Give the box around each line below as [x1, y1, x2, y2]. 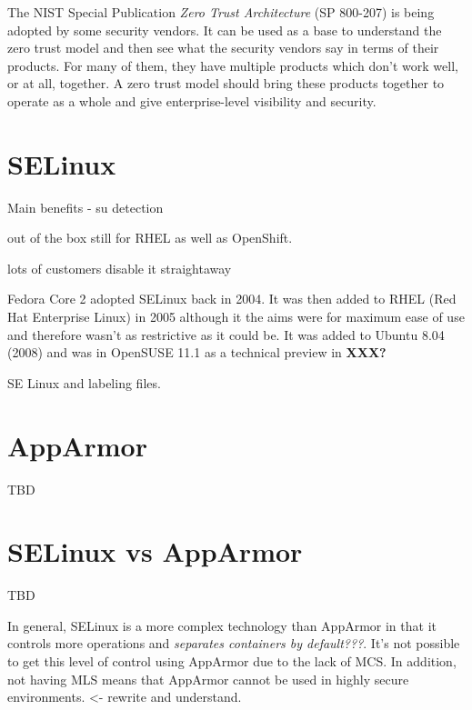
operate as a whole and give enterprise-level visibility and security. [7, 91, 377, 110]
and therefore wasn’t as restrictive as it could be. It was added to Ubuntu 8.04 [7, 325, 445, 344]
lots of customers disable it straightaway [7, 258, 232, 277]
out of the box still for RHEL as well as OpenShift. [7, 228, 293, 247]
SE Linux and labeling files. [7, 373, 161, 392]
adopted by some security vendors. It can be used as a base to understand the [7, 20, 442, 39]
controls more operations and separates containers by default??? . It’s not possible [7, 634, 460, 653]
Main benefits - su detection [7, 197, 164, 216]
